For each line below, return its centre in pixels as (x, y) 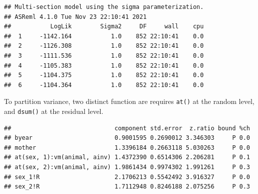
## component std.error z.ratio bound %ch (127, 128)
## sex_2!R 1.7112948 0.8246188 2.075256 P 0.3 (127, 187)
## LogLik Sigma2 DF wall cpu (104, 27)
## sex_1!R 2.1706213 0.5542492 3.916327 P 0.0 (127, 177)
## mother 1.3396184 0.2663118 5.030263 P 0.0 (127, 147)
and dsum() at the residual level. (54, 111)
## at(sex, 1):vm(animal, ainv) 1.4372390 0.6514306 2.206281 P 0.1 (127, 157)
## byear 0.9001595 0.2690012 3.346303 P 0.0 (127, 138)
